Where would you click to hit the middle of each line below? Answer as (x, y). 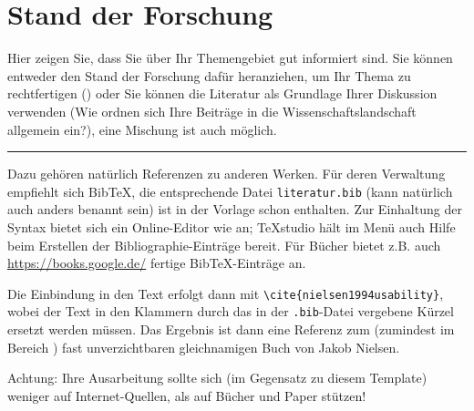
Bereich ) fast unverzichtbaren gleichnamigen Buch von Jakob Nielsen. (204, 347)
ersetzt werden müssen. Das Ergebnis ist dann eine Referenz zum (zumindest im (231, 329)
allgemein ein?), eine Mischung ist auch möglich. (142, 129)
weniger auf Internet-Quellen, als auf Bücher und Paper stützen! (187, 395)
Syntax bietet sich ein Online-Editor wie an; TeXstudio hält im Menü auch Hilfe (232, 226)
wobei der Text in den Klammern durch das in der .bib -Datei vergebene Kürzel (231, 311)
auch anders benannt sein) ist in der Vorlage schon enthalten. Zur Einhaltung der (235, 209)
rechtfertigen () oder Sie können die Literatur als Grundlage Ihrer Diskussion (222, 93)
